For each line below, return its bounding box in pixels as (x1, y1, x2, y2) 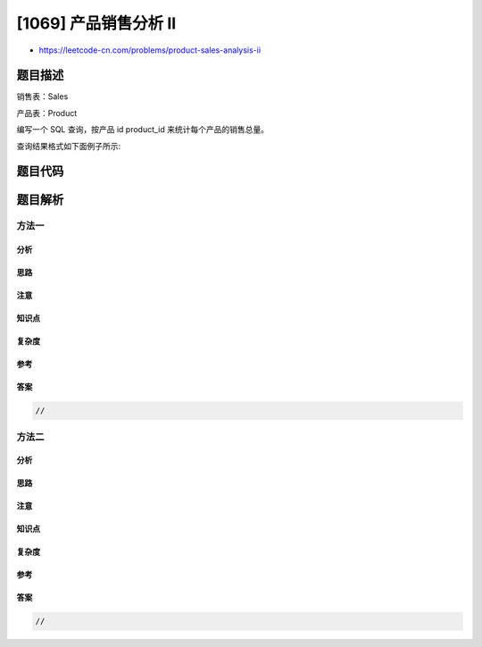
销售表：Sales (16, 91, 69, 102)
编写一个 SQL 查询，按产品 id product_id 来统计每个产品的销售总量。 (16, 124, 270, 135)
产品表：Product (16, 107, 78, 118)
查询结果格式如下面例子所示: (16, 140, 121, 151)
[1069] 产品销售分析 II (16, 13, 177, 33)
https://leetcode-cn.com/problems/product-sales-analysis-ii (38, 45, 262, 55)
